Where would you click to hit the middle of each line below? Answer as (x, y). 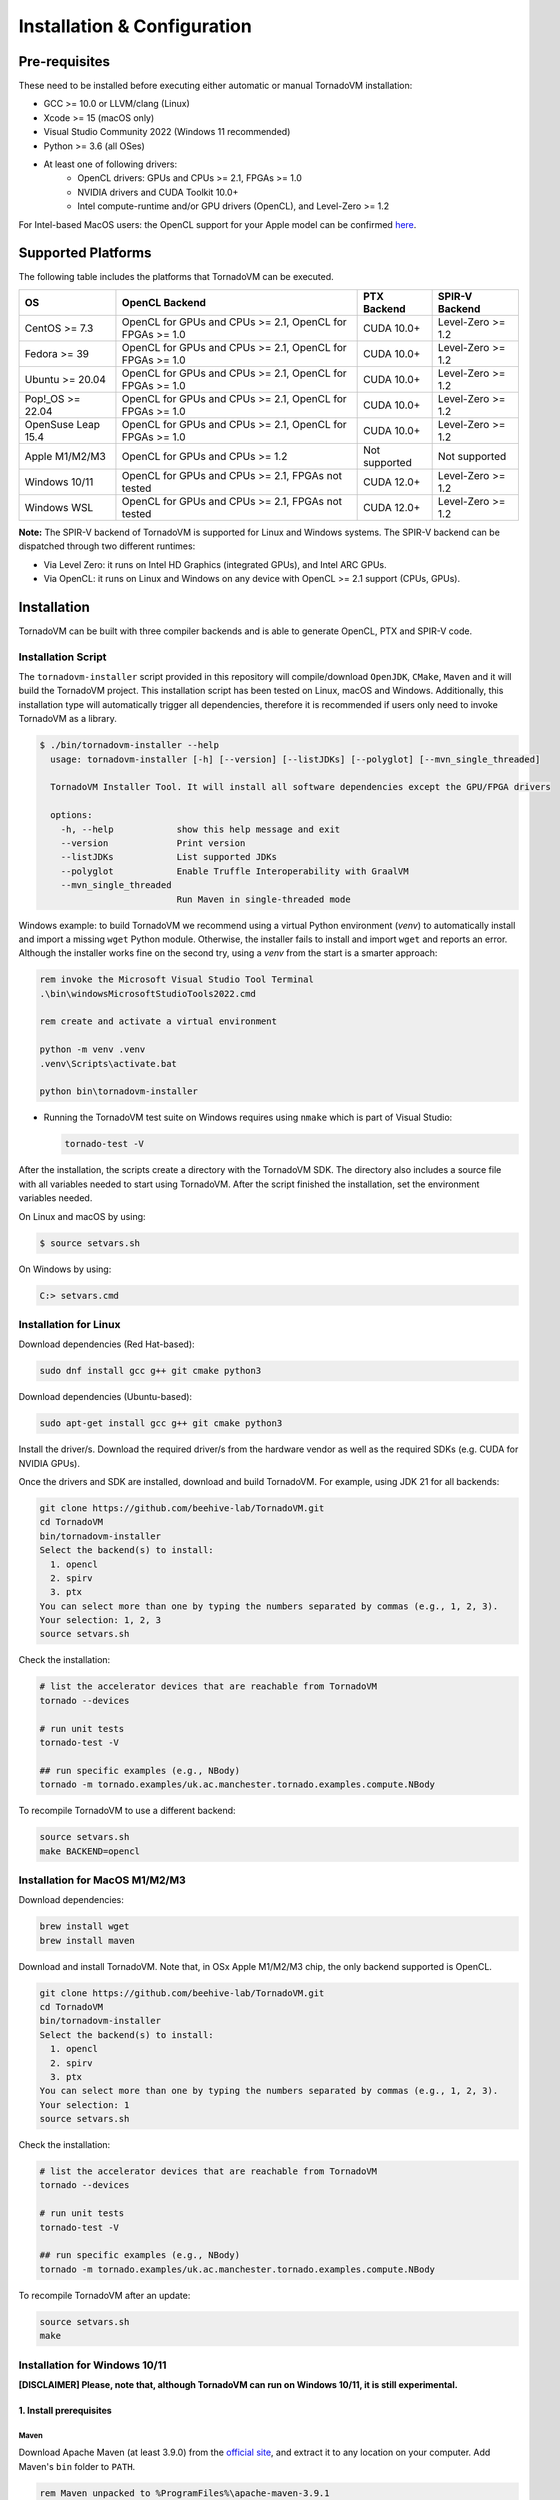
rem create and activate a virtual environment (158, 1021)
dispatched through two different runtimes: (107, 546)
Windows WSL (59, 507)
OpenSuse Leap (62, 424)
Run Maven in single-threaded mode (263, 899)
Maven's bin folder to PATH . (77, 2466)
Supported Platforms (85, 253)
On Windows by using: (65, 1269)
